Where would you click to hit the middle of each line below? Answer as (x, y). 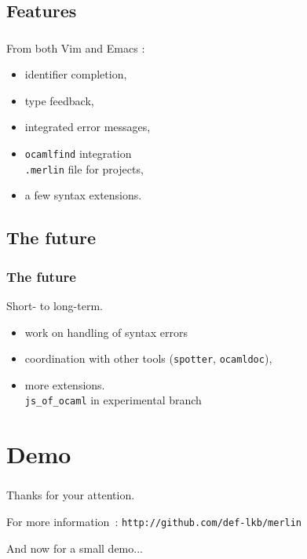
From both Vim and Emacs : (76, 47)
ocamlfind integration (78, 153)
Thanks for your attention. (71, 495)
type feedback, (59, 100)
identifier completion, (76, 74)
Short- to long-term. (55, 305)
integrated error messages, (88, 127)
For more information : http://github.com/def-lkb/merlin (154, 521)
